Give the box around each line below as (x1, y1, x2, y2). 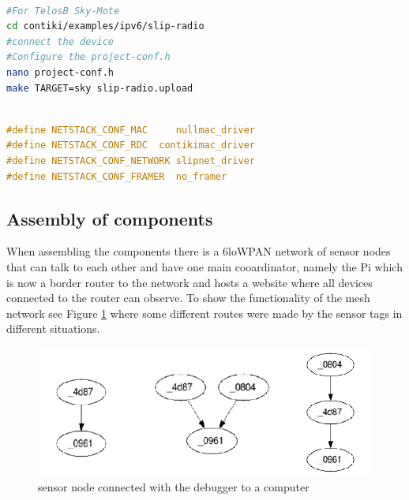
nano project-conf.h (6, 66, 114, 78)
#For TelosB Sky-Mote (6, 5, 120, 17)
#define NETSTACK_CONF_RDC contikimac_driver (6, 140, 255, 151)
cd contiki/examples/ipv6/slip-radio (6, 21, 204, 32)
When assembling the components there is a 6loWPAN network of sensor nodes (6, 243, 391, 259)
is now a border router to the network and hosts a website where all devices (6, 274, 373, 290)
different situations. (6, 320, 100, 337)
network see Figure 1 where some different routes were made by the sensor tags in (6, 304, 403, 321)
